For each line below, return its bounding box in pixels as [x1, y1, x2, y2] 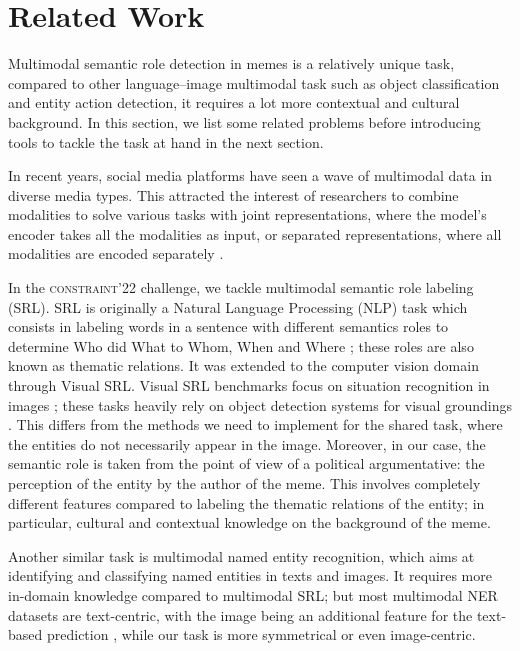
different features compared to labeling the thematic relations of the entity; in [8, 492, 485, 513]
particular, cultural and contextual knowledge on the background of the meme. [8, 512, 491, 533]
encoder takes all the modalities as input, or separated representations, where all [8, 223, 502, 244]
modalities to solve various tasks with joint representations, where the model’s [8, 204, 487, 225]
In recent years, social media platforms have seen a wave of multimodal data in [8, 165, 493, 186]
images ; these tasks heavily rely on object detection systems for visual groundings [8, 394, 513, 415]
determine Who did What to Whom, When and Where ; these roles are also [8, 335, 474, 356]
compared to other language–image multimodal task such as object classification [8, 72, 500, 93]
